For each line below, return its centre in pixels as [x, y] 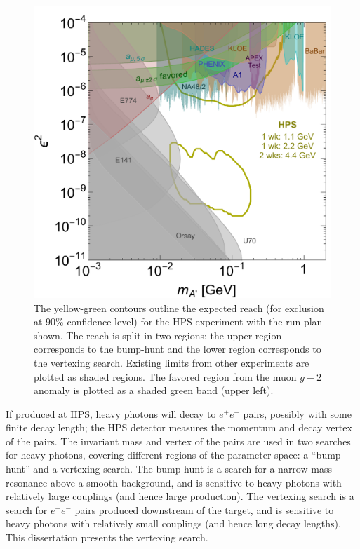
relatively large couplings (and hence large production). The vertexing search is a [180, 496]
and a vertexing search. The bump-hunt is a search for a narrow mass [182, 469]
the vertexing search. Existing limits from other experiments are [172, 362]
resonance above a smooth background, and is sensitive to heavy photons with [174, 482]
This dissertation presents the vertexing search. [107, 537]
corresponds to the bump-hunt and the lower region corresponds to [178, 349]
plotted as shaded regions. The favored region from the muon [165, 376]
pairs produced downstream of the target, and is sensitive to [204, 509]
